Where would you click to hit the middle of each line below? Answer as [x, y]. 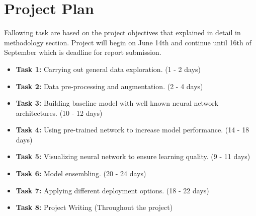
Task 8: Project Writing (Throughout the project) [94, 207]
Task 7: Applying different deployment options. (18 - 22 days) [112, 190]
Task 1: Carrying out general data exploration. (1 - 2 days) [108, 69]
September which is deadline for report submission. [83, 52]
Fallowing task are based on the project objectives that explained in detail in [122, 32]
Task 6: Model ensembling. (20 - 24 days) [81, 173]
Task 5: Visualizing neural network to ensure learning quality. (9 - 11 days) [133, 156]
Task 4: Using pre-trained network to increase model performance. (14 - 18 [133, 130]
